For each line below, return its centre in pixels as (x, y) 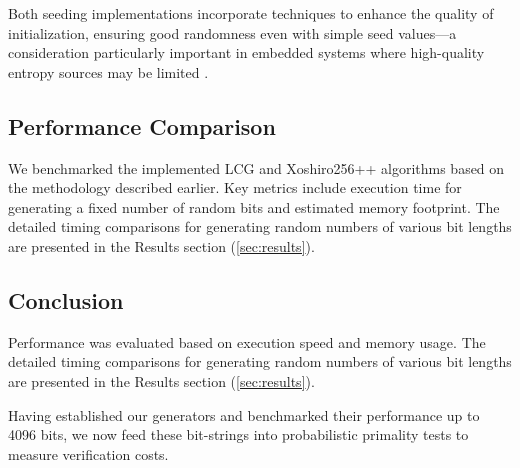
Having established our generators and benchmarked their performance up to (244, 414)
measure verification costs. (88, 453)
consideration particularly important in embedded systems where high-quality (246, 52)
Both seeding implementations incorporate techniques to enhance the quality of (251, 13)
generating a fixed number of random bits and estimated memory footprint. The (254, 206)
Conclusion (66, 299)
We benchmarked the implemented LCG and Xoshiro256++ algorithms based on (256, 167)
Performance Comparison (142, 125)
